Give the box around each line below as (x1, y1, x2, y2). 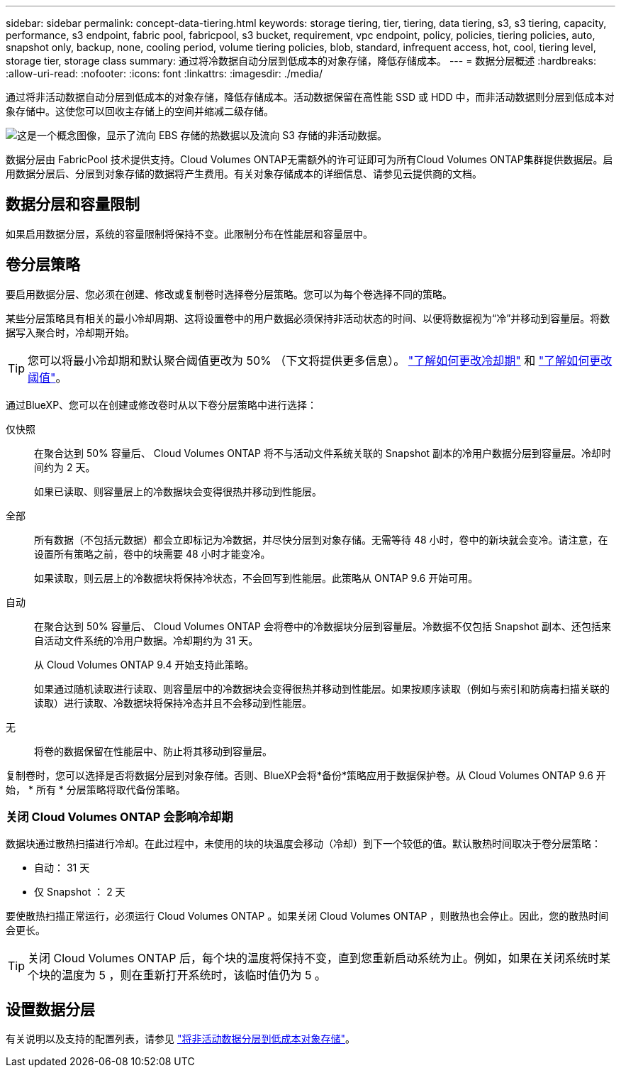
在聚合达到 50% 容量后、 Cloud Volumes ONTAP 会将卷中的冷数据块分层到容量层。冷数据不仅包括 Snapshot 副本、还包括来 (34, 620, 612, 632)
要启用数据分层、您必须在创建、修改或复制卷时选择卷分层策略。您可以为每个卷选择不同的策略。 (6, 287, 452, 300)
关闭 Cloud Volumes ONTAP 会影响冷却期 (6, 810, 233, 825)
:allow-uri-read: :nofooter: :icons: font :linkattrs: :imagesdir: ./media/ (6, 67, 323, 79)
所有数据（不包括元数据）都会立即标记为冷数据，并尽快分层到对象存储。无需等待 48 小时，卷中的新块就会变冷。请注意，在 (34, 533, 608, 546)
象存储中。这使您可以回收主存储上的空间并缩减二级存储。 (6, 105, 274, 117)
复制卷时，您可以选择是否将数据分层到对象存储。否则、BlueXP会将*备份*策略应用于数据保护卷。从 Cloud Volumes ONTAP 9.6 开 (6, 769, 606, 781)
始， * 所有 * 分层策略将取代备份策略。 (6, 783, 186, 796)
